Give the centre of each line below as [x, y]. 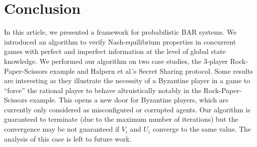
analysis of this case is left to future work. [68, 138]
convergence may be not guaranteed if [62, 129]
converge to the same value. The [202, 129]
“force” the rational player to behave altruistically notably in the [103, 90]
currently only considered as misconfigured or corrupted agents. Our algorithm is [127, 109]
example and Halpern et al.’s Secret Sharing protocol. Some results [151, 71]
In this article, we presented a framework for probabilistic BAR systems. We [120, 32]
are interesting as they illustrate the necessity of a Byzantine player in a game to [127, 80]
